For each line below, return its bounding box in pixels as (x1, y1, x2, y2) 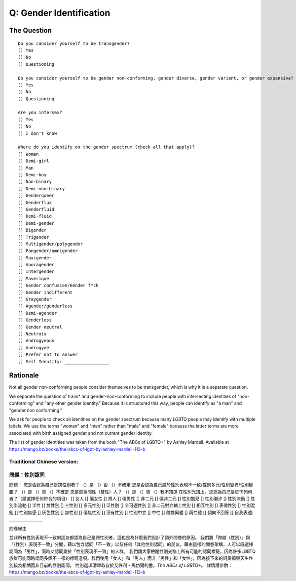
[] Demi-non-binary (18, 186, 65, 191)
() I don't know (18, 130, 57, 136)
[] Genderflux (18, 200, 52, 205)
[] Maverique (18, 276, 49, 281)
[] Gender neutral (18, 324, 63, 330)
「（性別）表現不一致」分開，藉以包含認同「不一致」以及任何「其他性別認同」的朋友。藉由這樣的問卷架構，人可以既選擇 (9, 541, 254, 547)
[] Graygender (18, 296, 52, 302)
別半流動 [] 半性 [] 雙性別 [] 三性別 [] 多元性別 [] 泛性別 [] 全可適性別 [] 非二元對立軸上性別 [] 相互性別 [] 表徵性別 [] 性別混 (9, 502, 255, 508)
